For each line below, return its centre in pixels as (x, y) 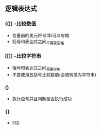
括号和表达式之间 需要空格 (36, 68)
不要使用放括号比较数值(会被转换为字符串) (54, 74)
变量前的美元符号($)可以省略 (41, 35)
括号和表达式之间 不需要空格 (38, 42)
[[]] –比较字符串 (23, 56)
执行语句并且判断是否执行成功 (42, 98)
